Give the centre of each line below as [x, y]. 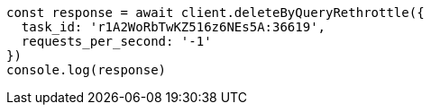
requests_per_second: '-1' [116, 41]
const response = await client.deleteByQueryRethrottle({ [215, 13]
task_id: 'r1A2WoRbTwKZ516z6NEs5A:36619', [174, 27]
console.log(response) [87, 70]
